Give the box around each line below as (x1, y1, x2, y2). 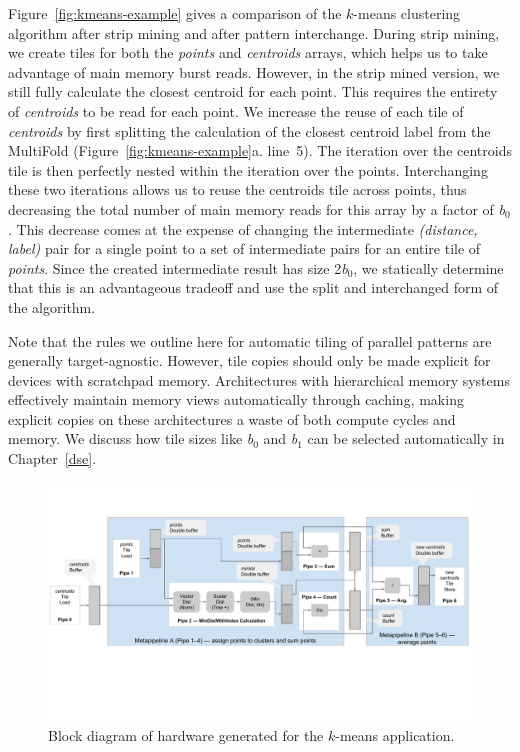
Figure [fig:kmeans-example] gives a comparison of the (8, 3, 342, 23)
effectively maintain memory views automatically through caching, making (8, 389, 464, 410)
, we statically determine (353, 257, 504, 278)
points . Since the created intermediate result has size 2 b (8, 257, 348, 278)
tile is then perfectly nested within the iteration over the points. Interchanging (8, 159, 488, 180)
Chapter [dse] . (8, 448, 97, 469)
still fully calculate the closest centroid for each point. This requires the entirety (8, 81, 498, 102)
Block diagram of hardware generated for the (48, 724, 324, 745)
